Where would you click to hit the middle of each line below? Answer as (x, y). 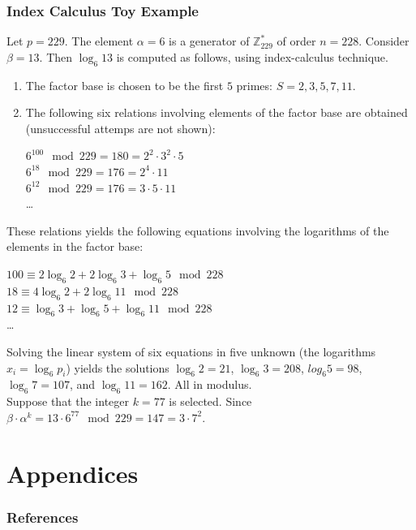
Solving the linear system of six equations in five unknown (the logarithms (191, 351)
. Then (56, 56)
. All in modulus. (210, 384)
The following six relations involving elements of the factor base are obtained (217, 112)
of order (296, 41)
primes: (254, 85)
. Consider (384, 41)
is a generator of (209, 41)
